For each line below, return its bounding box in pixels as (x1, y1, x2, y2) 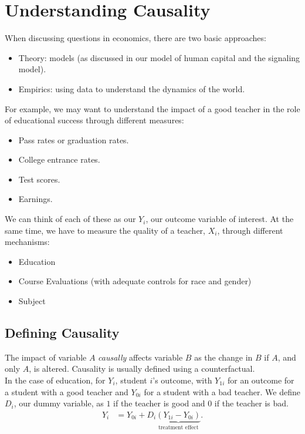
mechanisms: (5, 235, 50, 248)
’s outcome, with (152, 374, 212, 386)
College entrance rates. (18, 153, 100, 166)
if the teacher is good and (113, 397, 205, 409)
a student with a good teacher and (5, 385, 128, 398)
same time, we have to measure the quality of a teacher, (5, 224, 205, 236)
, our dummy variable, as (13, 397, 104, 409)
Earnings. (18, 193, 53, 205)
